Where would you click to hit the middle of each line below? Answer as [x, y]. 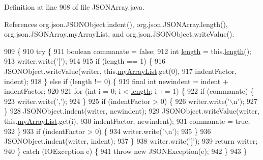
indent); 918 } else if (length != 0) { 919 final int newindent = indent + [116, 81]
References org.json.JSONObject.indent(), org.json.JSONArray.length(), [116, 24]
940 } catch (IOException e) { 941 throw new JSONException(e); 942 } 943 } [126, 151]
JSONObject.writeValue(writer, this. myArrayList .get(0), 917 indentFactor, [120, 71]
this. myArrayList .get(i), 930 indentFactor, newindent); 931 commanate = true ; [127, 121]
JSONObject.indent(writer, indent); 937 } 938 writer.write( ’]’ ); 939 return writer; [131, 141]
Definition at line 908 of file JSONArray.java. [74, 7]
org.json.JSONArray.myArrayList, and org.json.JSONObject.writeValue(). [119, 34]
